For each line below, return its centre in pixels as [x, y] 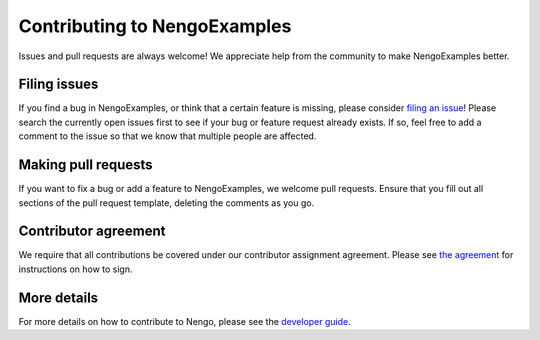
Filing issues [58, 84]
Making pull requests [86, 165]
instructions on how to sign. [76, 269]
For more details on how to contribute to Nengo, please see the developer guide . [185, 321]
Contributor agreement [92, 231]
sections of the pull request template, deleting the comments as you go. [166, 202]
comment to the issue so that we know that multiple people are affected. [167, 136]
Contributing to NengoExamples [155, 26]
